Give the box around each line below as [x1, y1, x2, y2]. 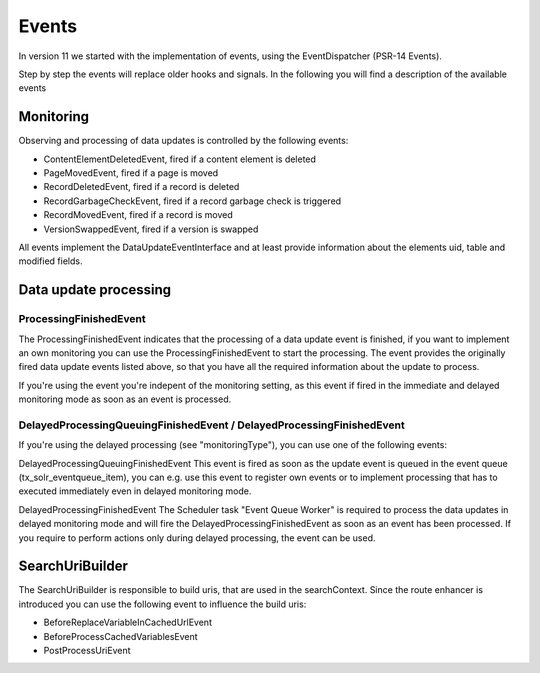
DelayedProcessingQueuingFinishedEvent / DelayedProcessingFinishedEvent [18, 418, 405, 432]
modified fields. [18, 255, 83, 267]
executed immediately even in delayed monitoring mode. [18, 485, 252, 497]
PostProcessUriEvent [43, 645, 131, 657]
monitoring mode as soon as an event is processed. [18, 393, 232, 405]
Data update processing [18, 281, 172, 299]
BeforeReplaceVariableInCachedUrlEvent [43, 616, 212, 629]
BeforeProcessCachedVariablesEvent [43, 630, 199, 642]
